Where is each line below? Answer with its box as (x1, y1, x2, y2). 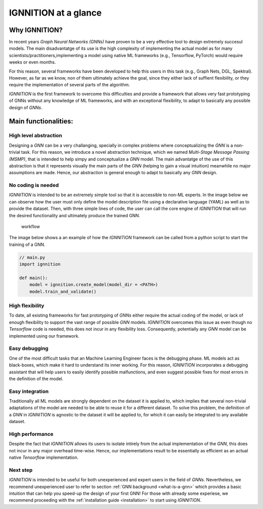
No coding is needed (9, 182, 59, 189)
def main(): (19, 275, 48, 281)
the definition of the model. (9, 376, 63, 382)
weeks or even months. (9, 59, 56, 65)
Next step (9, 467, 33, 473)
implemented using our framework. (9, 333, 80, 339)
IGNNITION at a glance (9, 7, 102, 18)
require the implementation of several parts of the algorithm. (9, 82, 130, 88)
